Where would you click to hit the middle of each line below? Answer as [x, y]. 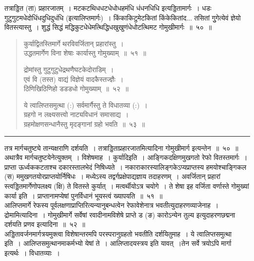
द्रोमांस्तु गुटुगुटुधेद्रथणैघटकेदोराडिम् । [69, 69]
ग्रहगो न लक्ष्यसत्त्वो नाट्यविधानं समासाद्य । [76, 114]
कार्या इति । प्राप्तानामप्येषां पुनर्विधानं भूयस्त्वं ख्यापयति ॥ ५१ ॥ [84, 195]
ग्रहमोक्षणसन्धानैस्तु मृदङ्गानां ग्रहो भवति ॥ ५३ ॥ [84, 124]
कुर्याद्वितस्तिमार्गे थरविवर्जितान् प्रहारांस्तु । [74, 43]
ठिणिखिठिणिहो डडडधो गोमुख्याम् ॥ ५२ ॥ [76, 89]
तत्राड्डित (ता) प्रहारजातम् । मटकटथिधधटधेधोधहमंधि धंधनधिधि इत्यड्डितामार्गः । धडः [108, 8]
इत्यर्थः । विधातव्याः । [32, 253]
